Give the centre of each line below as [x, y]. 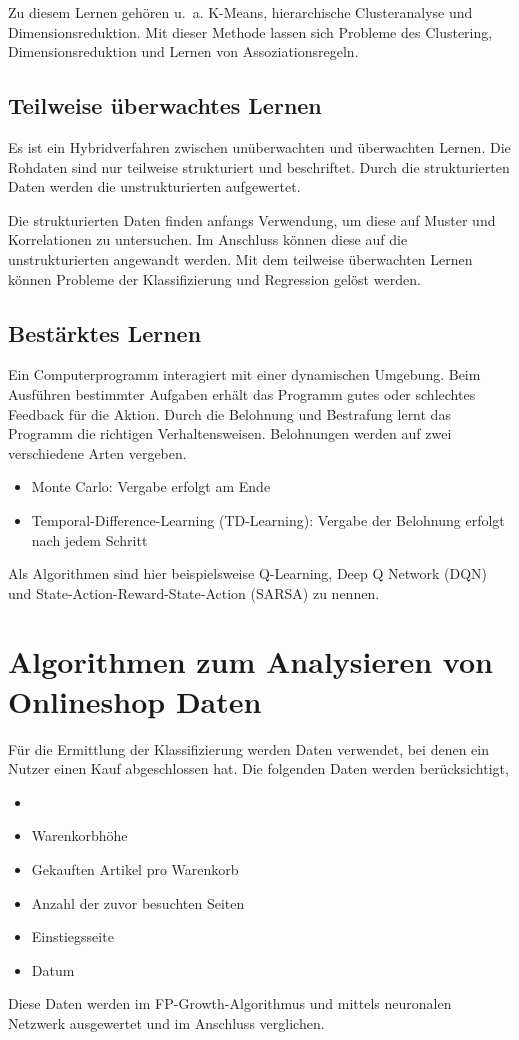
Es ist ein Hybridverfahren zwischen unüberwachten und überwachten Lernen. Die [259, 146]
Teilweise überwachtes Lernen [165, 105]
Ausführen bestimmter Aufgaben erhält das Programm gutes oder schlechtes [242, 393]
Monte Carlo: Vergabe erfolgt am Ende [151, 486]
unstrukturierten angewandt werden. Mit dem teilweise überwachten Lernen [240, 258]
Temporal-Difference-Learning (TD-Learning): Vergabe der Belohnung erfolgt [268, 519]
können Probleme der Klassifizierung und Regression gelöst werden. [214, 278]
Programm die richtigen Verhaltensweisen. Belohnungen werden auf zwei [230, 433]
